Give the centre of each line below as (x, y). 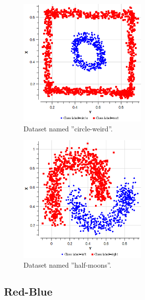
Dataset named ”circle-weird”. (68, 128)
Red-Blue (28, 291)
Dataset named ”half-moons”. (68, 264)
